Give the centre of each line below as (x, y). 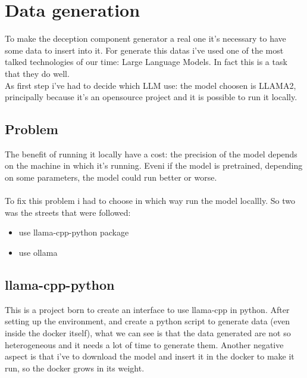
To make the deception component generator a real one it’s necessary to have (145, 38)
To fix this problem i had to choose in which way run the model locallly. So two (150, 201)
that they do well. (37, 73)
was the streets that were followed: (68, 212)
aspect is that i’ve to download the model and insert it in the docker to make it (150, 356)
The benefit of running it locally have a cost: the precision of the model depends (151, 154)
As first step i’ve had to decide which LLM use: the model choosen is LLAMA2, (151, 85)
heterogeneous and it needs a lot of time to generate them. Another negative (144, 344)
